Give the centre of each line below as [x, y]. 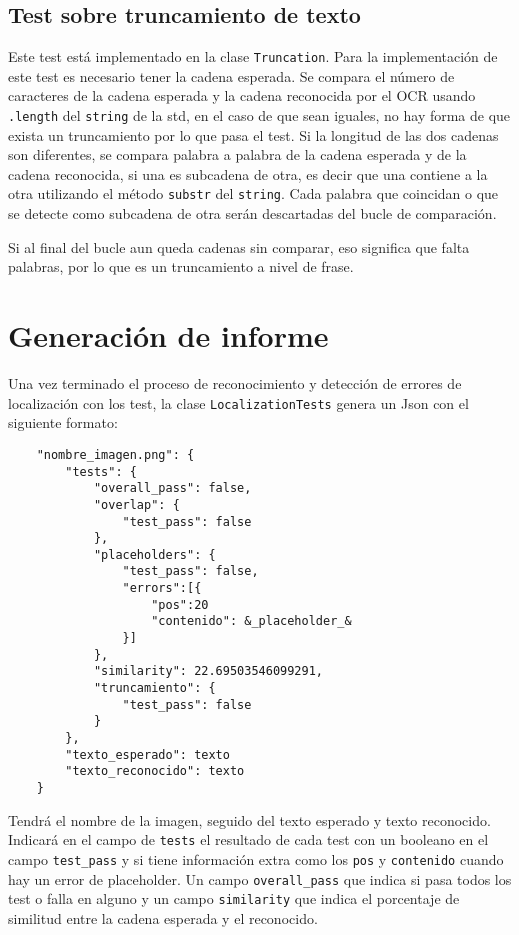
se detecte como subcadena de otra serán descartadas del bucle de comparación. [252, 213]
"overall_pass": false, [172, 488]
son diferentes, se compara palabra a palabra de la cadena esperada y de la [237, 154]
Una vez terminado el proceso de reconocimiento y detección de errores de [235, 383]
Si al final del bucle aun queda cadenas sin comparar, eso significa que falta [239, 246]
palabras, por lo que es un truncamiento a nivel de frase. [181, 266]
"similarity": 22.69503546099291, [208, 671]
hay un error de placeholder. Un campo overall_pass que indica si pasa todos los [260, 878]
